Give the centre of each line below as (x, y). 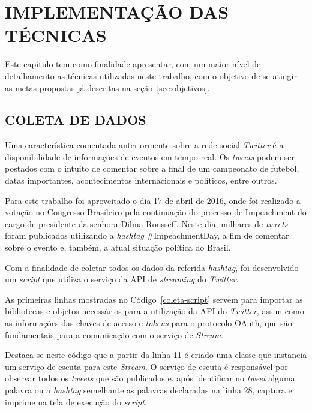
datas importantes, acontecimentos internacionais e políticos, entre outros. (141, 180)
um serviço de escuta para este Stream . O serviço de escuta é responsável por (146, 366)
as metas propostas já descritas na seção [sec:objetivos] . (107, 87)
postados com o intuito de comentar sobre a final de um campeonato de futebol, (152, 168)
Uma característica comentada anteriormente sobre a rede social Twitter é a (144, 145)
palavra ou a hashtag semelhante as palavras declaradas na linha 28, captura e (148, 390)
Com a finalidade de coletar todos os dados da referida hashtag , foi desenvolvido (152, 267)
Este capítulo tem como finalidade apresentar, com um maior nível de (133, 64)
